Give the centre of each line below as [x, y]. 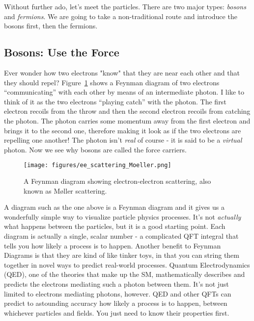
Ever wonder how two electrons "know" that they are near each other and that [122, 72]
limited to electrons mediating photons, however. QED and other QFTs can [118, 293]
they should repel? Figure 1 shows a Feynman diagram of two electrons [112, 82]
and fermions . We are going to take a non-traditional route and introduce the [121, 16]
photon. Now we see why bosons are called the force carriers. [95, 149]
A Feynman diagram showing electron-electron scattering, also [117, 181]
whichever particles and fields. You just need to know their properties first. [117, 312]
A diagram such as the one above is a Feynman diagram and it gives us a [114, 207]
